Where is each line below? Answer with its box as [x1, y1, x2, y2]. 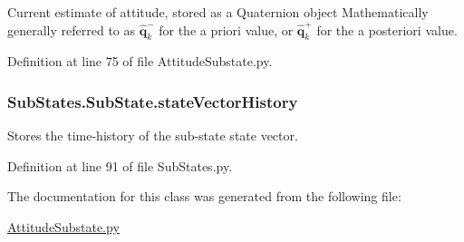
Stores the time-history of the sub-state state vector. [7, 126, 298, 145]
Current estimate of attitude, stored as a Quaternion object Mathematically [7, 3, 429, 21]
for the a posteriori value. [316, 20, 458, 39]
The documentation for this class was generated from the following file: [7, 187, 401, 206]
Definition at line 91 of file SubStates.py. [7, 156, 233, 175]
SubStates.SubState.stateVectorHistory [7, 90, 298, 112]
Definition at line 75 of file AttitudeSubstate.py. [7, 52, 273, 71]
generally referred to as [7, 20, 136, 39]
